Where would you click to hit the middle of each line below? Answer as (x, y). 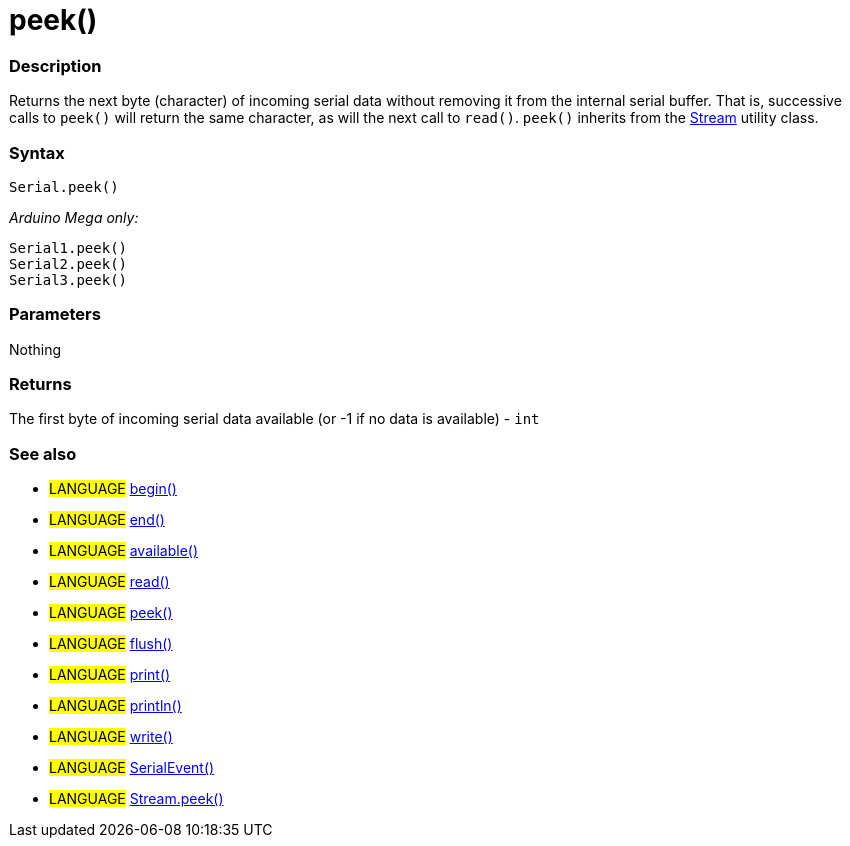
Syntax (37, 152)
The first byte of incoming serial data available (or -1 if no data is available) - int (274, 419)
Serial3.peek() (68, 279)
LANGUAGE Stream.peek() (136, 799)
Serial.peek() (64, 186)
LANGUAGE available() (124, 551)
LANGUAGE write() (111, 737)
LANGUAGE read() (109, 582)
